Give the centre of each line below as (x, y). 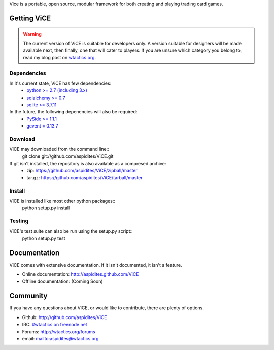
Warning (32, 34)
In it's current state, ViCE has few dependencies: (60, 83)
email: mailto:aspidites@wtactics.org (60, 338)
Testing (19, 221)
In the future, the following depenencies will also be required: (73, 112)
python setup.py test (44, 238)
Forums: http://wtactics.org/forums (59, 331)
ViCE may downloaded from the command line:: (59, 149)
